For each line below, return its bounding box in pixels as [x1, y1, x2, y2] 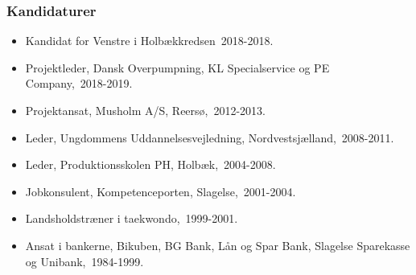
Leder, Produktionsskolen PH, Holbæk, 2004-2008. [25, 156, 276, 173]
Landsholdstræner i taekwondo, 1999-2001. [25, 210, 238, 227]
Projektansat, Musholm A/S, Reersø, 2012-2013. [25, 102, 266, 118]
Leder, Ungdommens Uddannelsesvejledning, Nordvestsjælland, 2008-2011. [25, 129, 394, 146]
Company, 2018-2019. [25, 75, 133, 92]
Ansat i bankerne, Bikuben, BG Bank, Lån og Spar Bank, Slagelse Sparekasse [25, 236, 410, 253]
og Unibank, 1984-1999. [25, 252, 144, 269]
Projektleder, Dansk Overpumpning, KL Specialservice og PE [25, 59, 330, 76]
